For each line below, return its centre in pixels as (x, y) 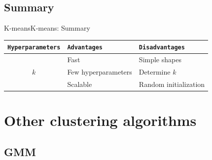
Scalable (80, 84)
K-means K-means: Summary (47, 28)
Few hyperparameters (100, 72)
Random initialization (172, 84)
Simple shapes (160, 60)
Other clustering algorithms (100, 120)
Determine (155, 72)
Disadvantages (162, 48)
